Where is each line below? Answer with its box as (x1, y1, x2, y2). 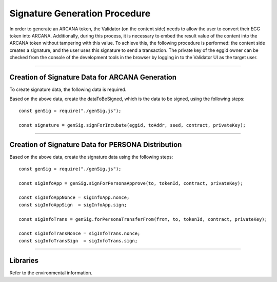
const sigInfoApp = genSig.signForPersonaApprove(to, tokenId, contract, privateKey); (18, 180, 243, 186)
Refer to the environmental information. (9, 270, 92, 276)
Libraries (9, 256, 38, 265)
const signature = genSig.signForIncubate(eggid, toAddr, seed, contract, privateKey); (18, 122, 246, 128)
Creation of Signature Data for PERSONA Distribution (9, 140, 182, 149)
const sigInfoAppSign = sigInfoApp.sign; (18, 202, 127, 208)
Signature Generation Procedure (9, 8, 151, 19)
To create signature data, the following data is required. (9, 86, 127, 92)
